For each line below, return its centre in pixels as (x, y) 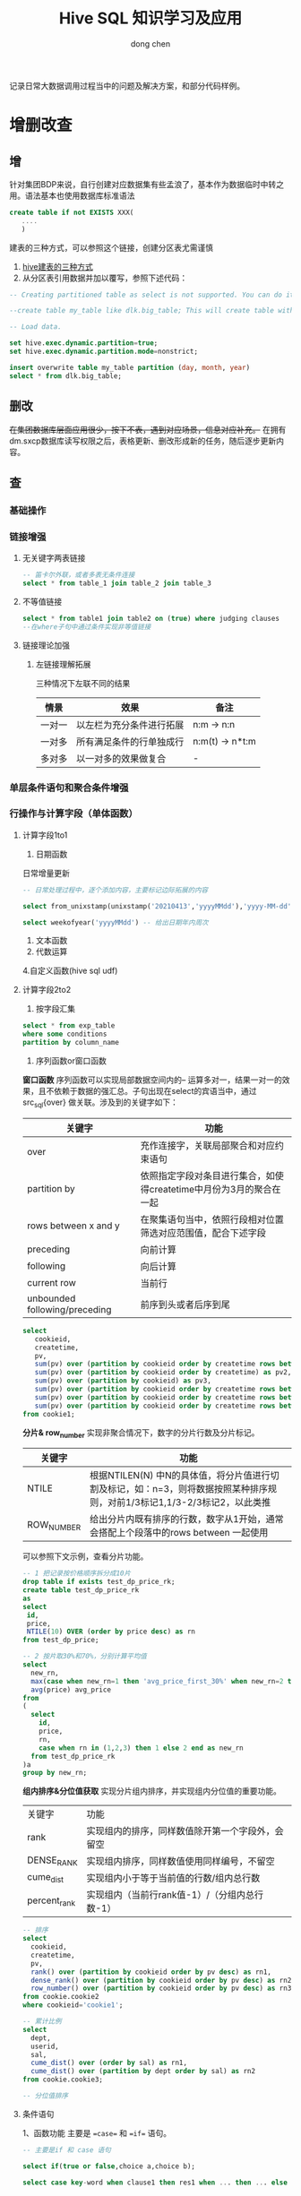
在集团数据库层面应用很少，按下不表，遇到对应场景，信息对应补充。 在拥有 (148, 429)
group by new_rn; (55, 1773)
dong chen (150, 43)
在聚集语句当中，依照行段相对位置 (212, 1219)
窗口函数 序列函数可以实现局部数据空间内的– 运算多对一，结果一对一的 (152, 1080)
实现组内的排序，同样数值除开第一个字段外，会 (185, 1831)
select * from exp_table (69, 1026)
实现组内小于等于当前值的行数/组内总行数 (173, 1878)
